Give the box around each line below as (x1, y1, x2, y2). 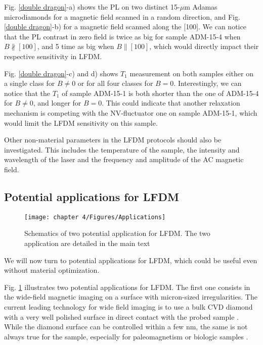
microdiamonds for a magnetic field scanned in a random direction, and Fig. (4, 11, 240, 22)
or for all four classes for (77, 78, 153, 88)
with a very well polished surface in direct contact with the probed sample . (4, 311, 239, 322)
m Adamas (184, 2, 217, 12)
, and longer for (33, 97, 81, 108)
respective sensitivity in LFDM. (4, 51, 102, 61)
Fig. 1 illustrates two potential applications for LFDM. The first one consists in (4, 281, 250, 292)
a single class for (4, 78, 55, 88)
